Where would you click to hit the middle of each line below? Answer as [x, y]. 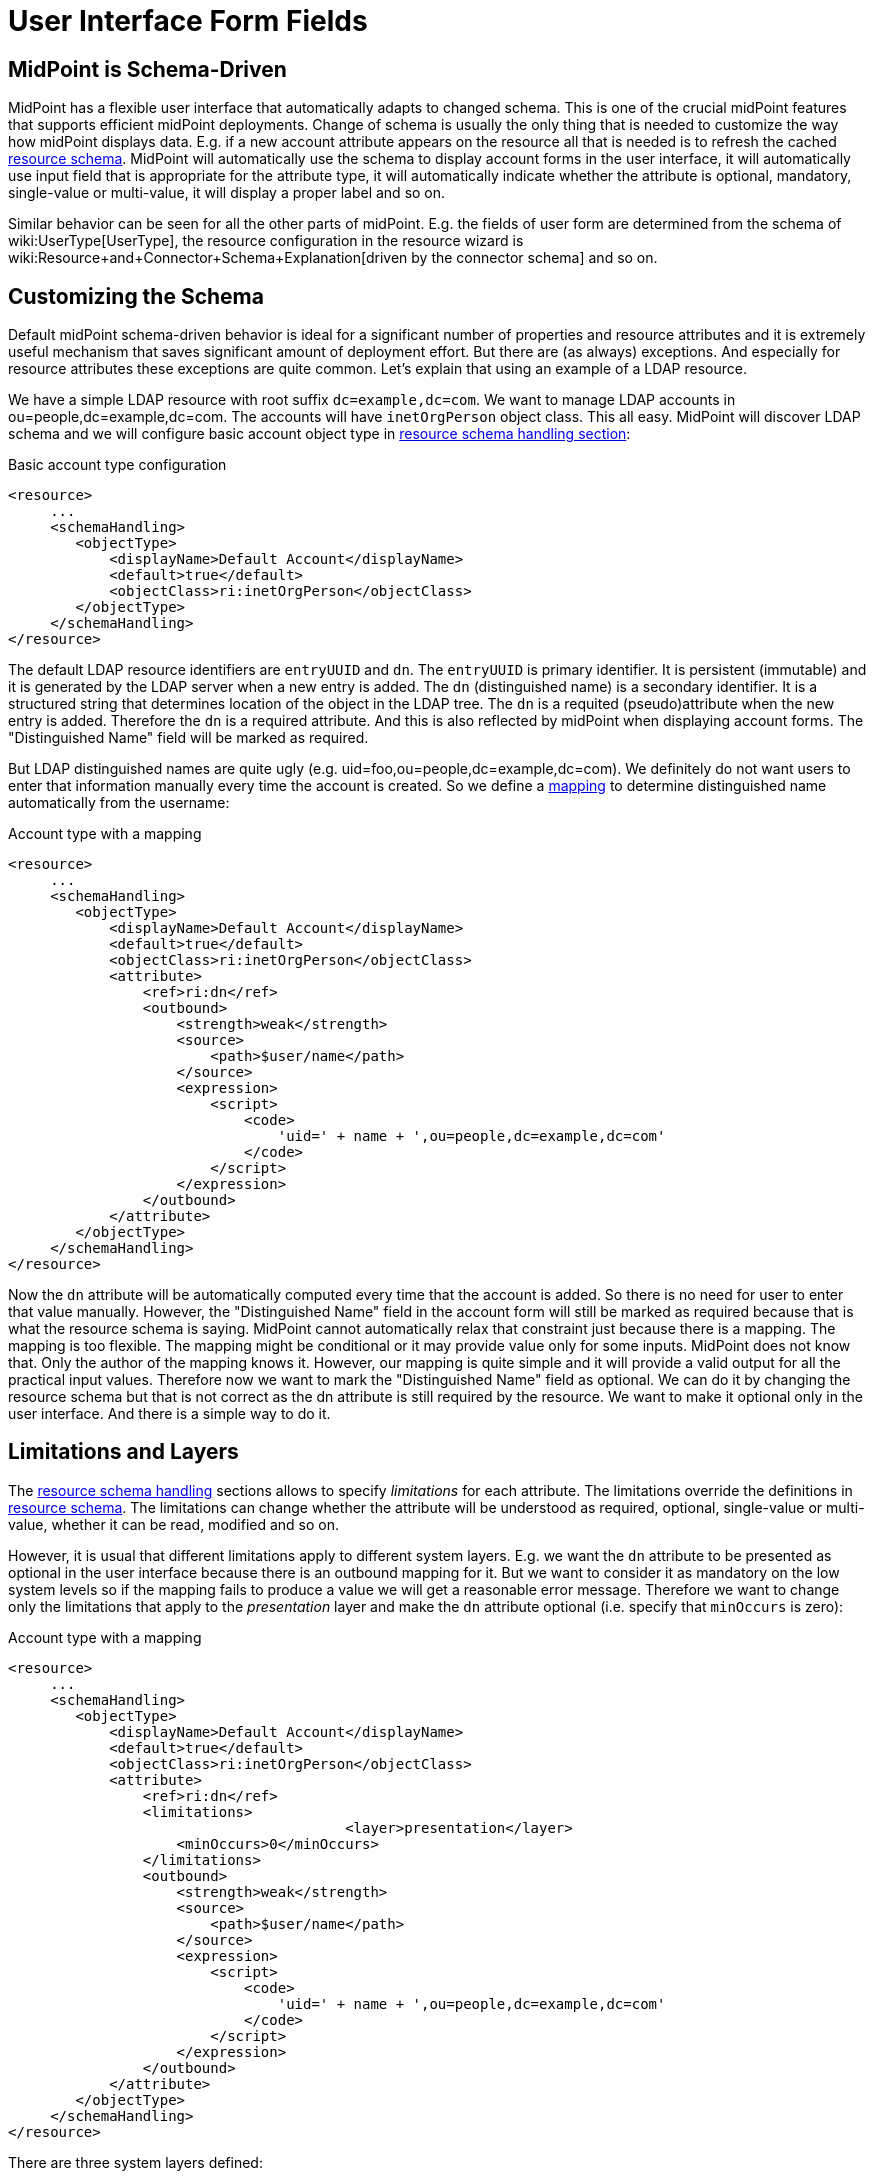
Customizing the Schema [136, 296]
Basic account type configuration [117, 465]
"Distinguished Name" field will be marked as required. [188, 738]
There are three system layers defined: [135, 2162]
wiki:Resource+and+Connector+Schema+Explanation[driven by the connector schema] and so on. [333, 258]
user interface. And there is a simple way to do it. [169, 1414]
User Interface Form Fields [188, 21]
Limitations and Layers [123, 1452]
